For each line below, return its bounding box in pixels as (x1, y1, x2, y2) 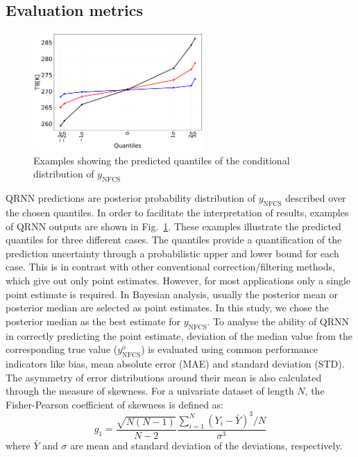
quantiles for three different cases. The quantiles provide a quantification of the (6, 232, 342, 247)
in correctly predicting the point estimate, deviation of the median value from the (6, 328, 352, 343)
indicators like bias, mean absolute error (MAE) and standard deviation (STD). (6, 356, 345, 370)
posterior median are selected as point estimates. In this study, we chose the (6, 300, 329, 315)
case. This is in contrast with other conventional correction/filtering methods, (6, 259, 336, 274)
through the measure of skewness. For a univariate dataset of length (6, 383, 294, 398)
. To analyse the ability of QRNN (207, 313, 350, 328)
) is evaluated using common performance (141, 342, 318, 356)
